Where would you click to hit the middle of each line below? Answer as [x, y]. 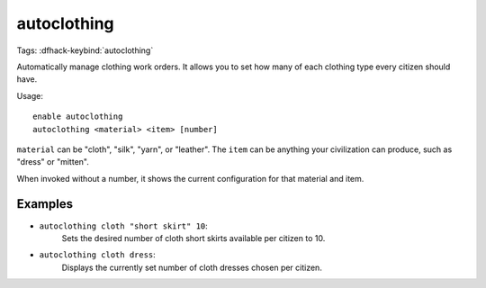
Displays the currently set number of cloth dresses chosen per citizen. [192, 267]
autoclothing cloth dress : [98, 255]
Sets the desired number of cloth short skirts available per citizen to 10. [193, 238]
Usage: [30, 95]
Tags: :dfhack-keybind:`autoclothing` [85, 50]
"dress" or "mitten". [53, 162]
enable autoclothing [78, 117]
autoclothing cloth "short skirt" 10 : [124, 226]
